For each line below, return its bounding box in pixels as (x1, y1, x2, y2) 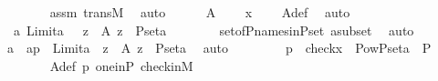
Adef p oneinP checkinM (49, 56, 193, 75)
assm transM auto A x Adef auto (49, 3, 350, 21)
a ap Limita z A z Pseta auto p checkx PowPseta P (6, 38, 432, 57)
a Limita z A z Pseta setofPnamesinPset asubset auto (13, 20, 414, 39)
